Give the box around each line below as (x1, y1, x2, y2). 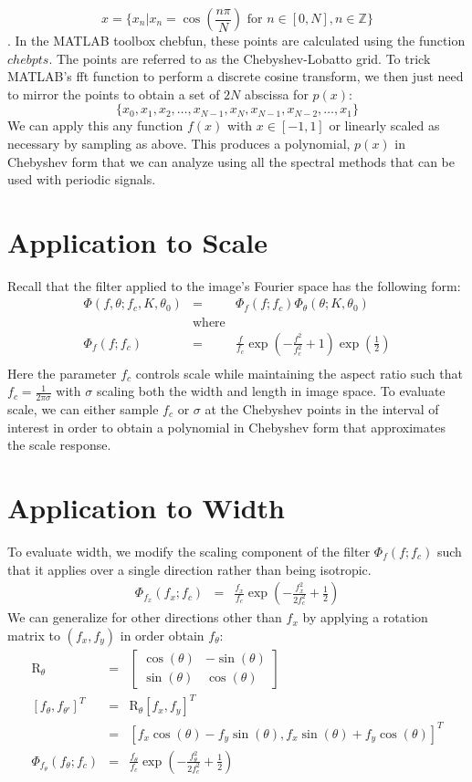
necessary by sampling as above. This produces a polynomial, (7, 133, 351, 152)
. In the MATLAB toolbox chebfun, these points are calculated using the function (7, 31, 466, 49)
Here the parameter (7, 363, 117, 382)
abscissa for (245, 84, 309, 103)
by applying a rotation (302, 608, 428, 627)
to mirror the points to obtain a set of (7, 84, 220, 103)
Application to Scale (7, 223, 267, 260)
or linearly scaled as (329, 116, 440, 135)
